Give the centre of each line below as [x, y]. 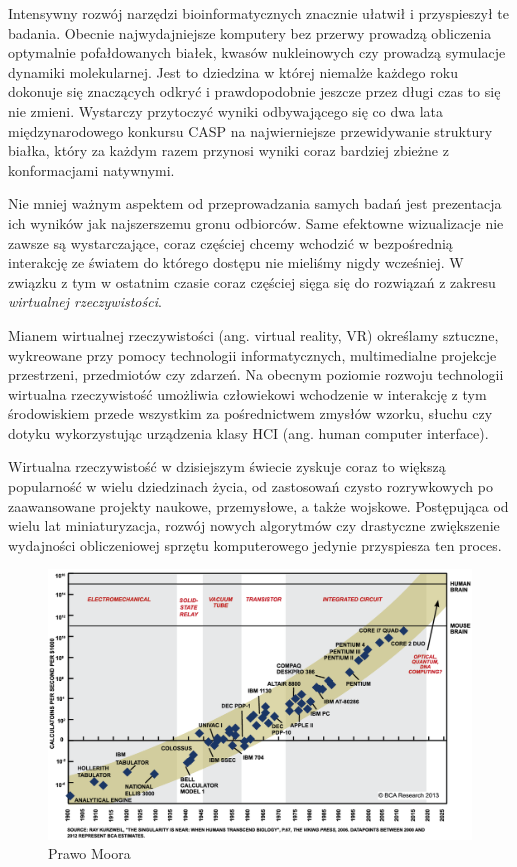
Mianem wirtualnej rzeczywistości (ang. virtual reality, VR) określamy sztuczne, [253, 334]
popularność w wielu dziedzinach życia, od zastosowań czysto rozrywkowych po [250, 486]
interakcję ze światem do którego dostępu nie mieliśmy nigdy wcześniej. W [236, 262]
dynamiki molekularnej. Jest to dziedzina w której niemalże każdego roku [233, 71]
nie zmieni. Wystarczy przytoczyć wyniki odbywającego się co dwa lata [225, 110]
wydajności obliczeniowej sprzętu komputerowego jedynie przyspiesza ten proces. [255, 544]
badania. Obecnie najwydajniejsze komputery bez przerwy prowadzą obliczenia [250, 32]
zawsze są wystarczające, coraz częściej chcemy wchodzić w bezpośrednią [230, 242]
